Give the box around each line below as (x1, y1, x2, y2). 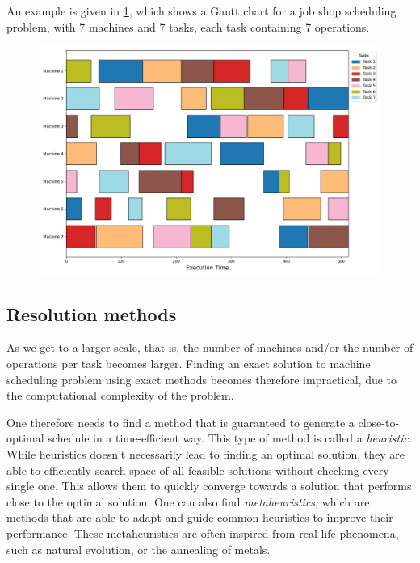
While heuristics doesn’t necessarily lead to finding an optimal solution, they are (6, 445, 405, 462)
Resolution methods (6, 301, 177, 326)
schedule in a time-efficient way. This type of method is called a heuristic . (48, 430, 412, 447)
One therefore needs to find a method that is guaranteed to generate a (6, 413, 355, 430)
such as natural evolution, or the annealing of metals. (6, 540, 271, 557)
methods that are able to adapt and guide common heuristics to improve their (6, 509, 393, 526)
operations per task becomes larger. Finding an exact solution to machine (6, 354, 371, 371)
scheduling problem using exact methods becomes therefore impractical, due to (6, 370, 397, 387)
